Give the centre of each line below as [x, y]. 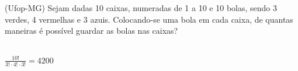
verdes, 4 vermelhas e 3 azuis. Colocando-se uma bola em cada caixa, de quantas [149, 19]
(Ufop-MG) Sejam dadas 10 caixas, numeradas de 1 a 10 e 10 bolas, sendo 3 [141, 8]
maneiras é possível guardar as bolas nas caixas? [91, 31]
